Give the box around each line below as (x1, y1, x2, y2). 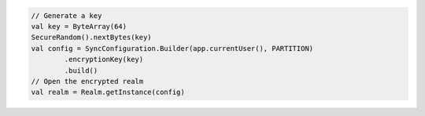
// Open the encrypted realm (31, 77, 144, 85)
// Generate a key (31, 11, 102, 20)
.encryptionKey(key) (64, 55, 144, 64)
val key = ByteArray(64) (31, 22, 128, 31)
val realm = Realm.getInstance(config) (31, 88, 185, 97)
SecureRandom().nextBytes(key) (31, 33, 153, 42)
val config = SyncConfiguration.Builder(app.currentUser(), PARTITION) (31, 44, 314, 53)
